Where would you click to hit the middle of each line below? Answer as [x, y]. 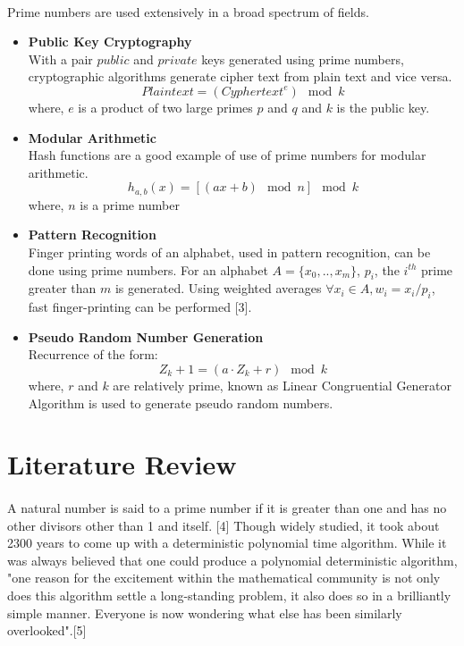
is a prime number [130, 204]
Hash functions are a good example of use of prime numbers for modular [227, 155]
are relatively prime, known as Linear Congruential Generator [283, 385]
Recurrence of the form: [93, 354]
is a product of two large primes [165, 107]
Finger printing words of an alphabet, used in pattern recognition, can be [229, 252]
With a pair [60, 59]
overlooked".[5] [47, 630]
